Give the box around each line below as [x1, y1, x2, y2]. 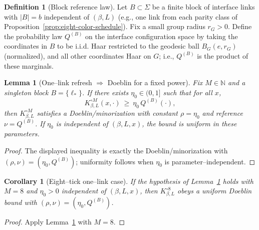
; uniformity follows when [76, 156, 154, 166]
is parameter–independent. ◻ [164, 156, 255, 166]
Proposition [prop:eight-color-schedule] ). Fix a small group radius [4, 21, 205, 32]
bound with [4, 196, 37, 207]
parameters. [4, 128, 40, 139]
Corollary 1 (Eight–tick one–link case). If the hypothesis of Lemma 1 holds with [4, 175, 253, 186]
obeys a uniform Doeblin [177, 185, 252, 196]
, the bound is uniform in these [142, 118, 237, 128]
